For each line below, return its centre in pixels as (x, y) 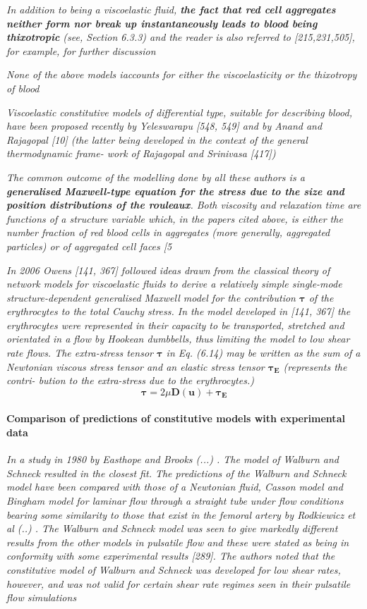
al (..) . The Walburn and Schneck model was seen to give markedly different (172, 528)
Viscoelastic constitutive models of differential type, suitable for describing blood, (179, 112)
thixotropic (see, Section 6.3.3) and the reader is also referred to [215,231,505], (181, 37)
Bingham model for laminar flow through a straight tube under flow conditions (175, 501)
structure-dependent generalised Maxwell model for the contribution (151, 297)
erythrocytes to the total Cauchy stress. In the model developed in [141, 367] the (179, 311)
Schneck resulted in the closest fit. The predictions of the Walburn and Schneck (176, 473)
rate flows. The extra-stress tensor (80, 353)
